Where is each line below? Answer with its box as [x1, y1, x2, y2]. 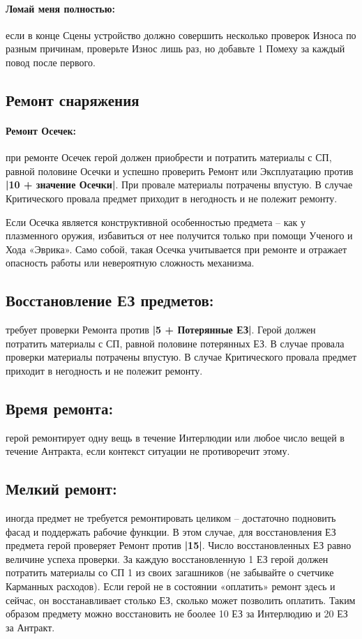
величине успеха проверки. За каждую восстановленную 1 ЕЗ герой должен [6, 551, 329, 566]
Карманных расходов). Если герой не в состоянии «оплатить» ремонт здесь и [6, 579, 335, 594]
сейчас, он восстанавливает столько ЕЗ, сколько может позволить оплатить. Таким [6, 592, 356, 607]
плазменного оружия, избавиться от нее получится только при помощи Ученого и [6, 228, 353, 243]
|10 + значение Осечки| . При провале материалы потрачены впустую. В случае [6, 177, 353, 192]
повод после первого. [6, 54, 96, 69]
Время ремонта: [6, 397, 114, 419]
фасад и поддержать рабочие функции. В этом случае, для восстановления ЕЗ [6, 524, 336, 539]
